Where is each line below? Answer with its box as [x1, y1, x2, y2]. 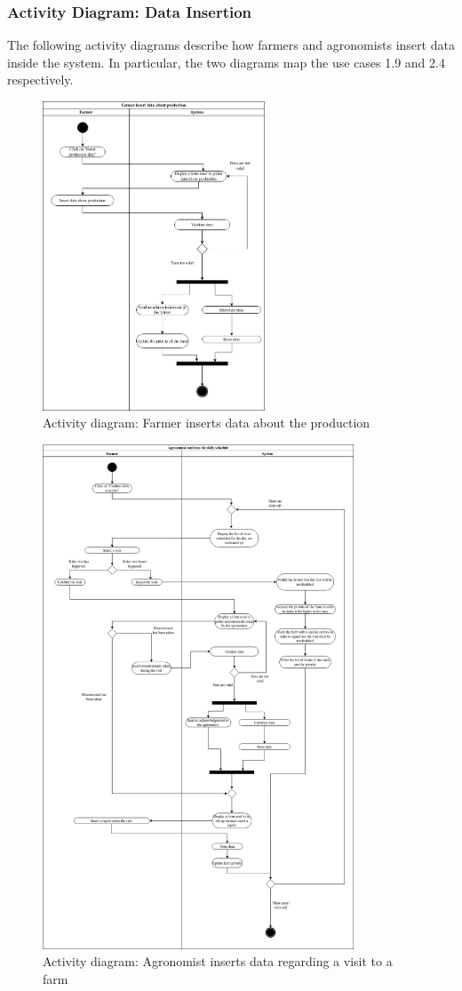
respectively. [7, 70, 74, 89]
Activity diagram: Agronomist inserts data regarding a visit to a [43, 952, 393, 971]
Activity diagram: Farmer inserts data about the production [43, 413, 370, 432]
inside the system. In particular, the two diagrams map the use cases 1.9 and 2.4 [7, 52, 445, 71]
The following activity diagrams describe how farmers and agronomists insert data [7, 36, 455, 54]
